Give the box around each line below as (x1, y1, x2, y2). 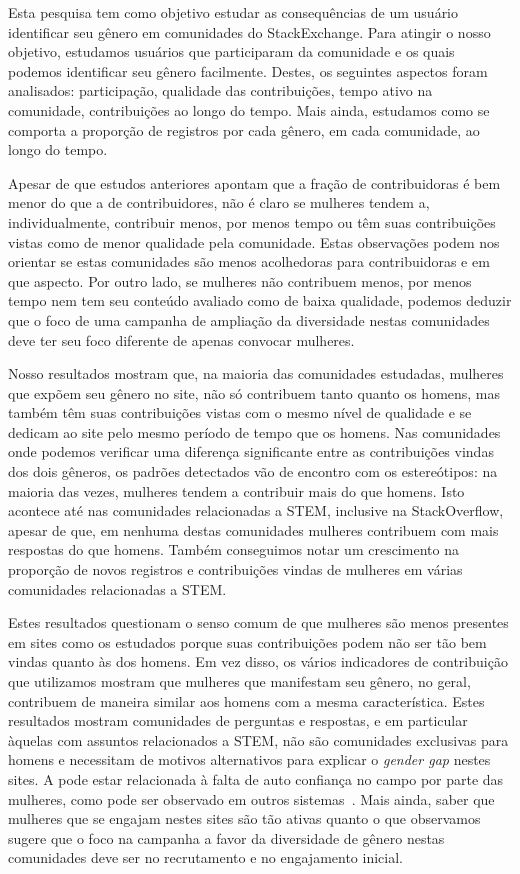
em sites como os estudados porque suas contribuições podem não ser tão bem (8, 631, 487, 652)
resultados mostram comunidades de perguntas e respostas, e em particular (8, 710, 468, 731)
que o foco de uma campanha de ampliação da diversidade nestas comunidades (8, 309, 490, 330)
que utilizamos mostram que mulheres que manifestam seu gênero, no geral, (8, 671, 471, 691)
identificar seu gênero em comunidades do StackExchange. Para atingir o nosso (8, 21, 491, 42)
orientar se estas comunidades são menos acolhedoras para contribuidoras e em (8, 251, 490, 272)
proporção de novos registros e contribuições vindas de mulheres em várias (8, 559, 463, 580)
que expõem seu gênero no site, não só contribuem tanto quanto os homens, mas (8, 382, 501, 403)
